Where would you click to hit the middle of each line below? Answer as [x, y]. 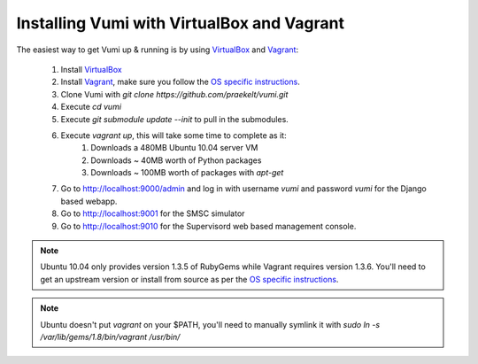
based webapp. [89, 201]
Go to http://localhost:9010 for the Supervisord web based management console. [208, 226]
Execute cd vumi [91, 107]
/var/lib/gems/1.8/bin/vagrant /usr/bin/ [110, 337]
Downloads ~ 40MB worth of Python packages [176, 160]
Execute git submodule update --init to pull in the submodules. [175, 119]
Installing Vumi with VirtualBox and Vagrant [181, 23]
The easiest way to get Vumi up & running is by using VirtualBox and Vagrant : [158, 50]
